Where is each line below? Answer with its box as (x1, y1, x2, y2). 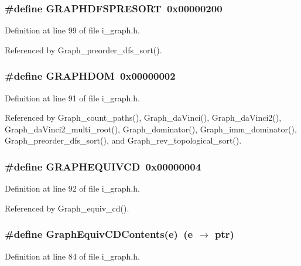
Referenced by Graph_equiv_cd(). (5, 202, 129, 214)
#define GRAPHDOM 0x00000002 (5, 69, 176, 83)
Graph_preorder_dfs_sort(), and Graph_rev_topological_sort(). (5, 134, 242, 146)
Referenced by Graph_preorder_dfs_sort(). (5, 43, 162, 56)
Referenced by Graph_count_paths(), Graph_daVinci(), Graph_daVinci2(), (5, 111, 282, 124)
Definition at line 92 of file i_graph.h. (5, 182, 140, 195)
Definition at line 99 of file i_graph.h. (5, 24, 140, 36)
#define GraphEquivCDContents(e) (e (5, 227, 193, 241)
